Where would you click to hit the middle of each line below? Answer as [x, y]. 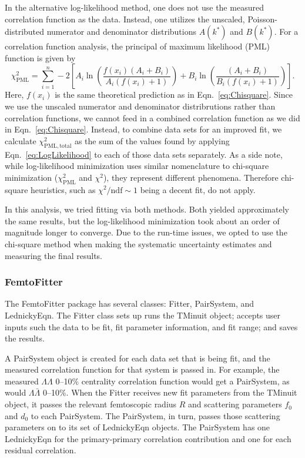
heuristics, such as [63, 189]
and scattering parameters [235, 404]
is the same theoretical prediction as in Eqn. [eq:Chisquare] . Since [174, 94]
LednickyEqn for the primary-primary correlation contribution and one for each [148, 438]
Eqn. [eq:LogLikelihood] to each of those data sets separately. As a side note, [144, 154]
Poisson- [262, 19]
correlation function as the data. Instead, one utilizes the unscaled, [125, 19]
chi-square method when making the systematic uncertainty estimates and [138, 243]
